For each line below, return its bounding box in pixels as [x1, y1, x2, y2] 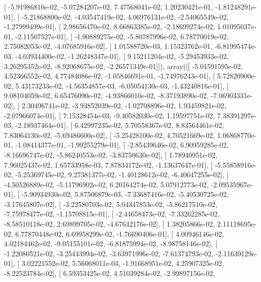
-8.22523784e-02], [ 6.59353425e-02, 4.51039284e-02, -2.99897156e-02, [4, 268, 215, 278]
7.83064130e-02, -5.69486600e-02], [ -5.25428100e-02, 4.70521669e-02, [4, 129, 215, 140]
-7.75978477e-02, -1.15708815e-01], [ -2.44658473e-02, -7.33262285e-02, [4, 208, 220, 219]
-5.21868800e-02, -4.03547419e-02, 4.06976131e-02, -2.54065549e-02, [21, 11, 229, 22]
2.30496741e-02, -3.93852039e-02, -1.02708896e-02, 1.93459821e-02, [21, 100, 226, 110]
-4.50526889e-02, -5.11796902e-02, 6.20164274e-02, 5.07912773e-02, [4, 179, 209, 189]
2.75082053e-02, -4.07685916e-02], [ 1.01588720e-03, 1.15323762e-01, [4, 41, 213, 51]
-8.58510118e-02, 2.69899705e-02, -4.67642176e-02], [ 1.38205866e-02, [4, 219, 215, 229]
